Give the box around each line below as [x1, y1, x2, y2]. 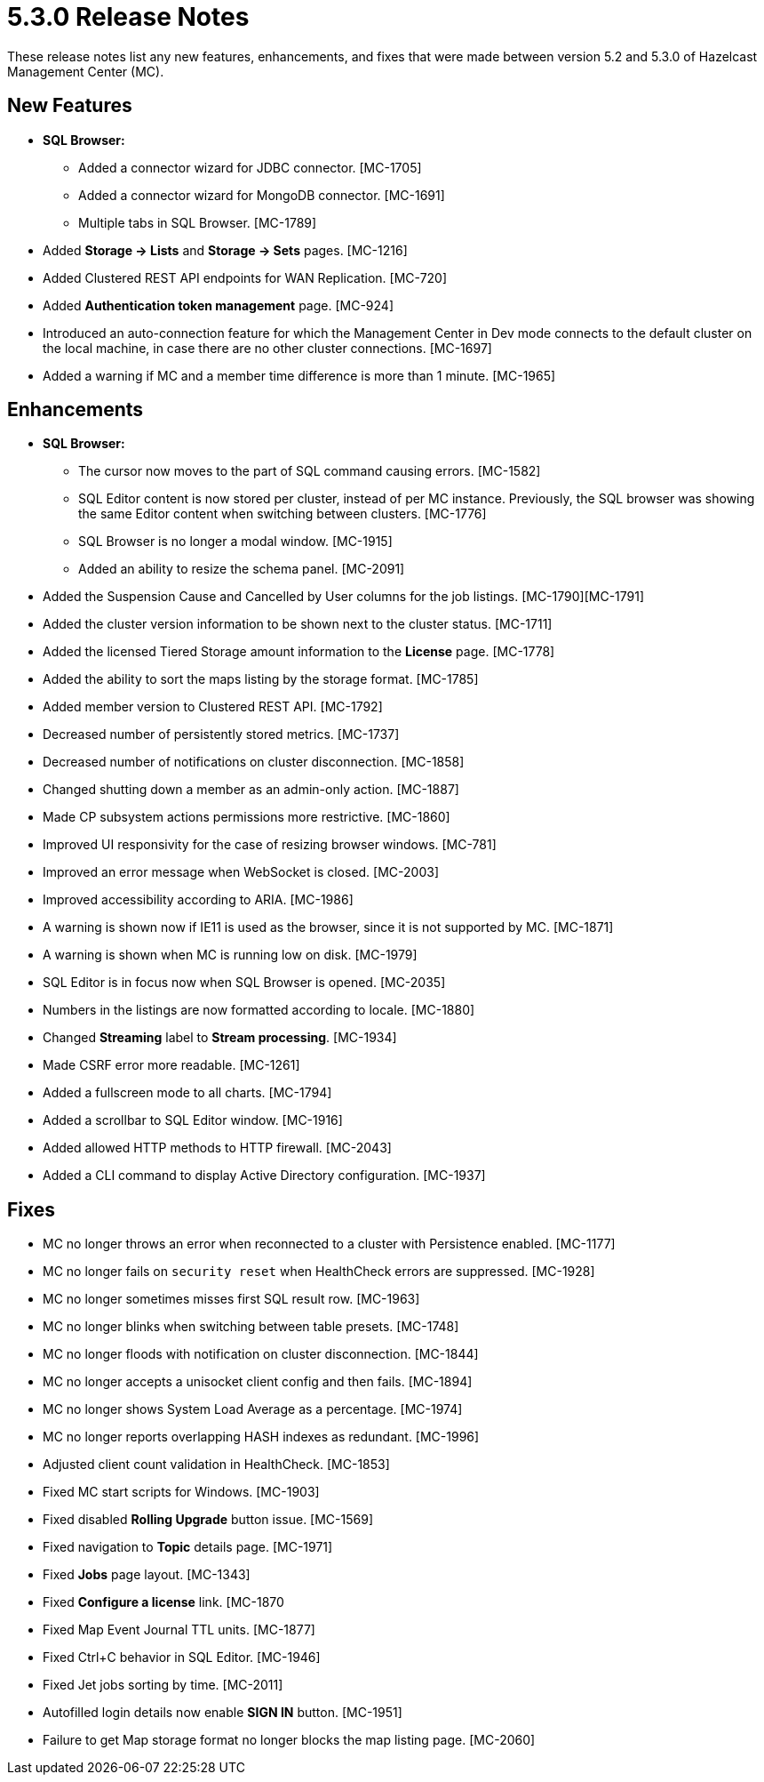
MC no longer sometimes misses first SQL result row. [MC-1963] [43, 1291, 420, 1307]
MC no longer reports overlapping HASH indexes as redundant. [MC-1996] [43, 1429, 480, 1445]
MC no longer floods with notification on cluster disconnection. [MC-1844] [43, 1346, 479, 1362]
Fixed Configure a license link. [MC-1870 [43, 1594, 284, 1610]
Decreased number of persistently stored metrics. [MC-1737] [43, 726, 400, 742]
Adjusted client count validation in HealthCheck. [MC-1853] [43, 1457, 390, 1473]
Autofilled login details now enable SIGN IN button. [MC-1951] [43, 1705, 402, 1721]
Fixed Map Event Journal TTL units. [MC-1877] [43, 1622, 315, 1638]
